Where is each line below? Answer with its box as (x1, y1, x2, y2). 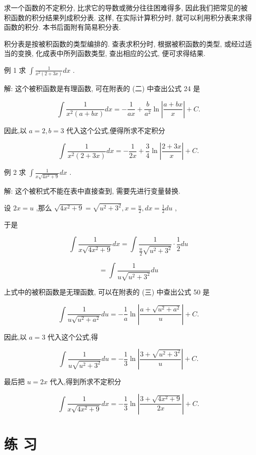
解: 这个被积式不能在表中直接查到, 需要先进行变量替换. (4, 186, 180, 196)
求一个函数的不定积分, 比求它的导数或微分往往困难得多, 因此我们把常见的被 (4, 2, 248, 12)
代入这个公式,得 (47, 331, 98, 342)
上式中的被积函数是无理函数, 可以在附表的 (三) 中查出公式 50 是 (4, 287, 210, 297)
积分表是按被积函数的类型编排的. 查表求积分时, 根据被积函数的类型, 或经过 (4, 38, 245, 49)
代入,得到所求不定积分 (50, 376, 121, 387)
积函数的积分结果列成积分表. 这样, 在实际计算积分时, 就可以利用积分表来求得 (4, 12, 252, 22)
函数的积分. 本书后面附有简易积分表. (4, 22, 121, 32)
